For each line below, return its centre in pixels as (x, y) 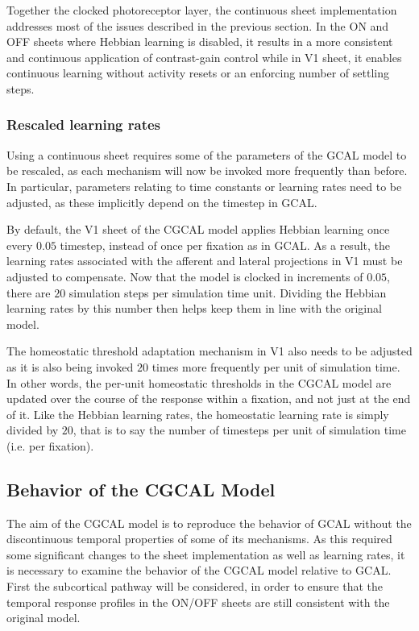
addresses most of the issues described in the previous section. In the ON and (198, 25)
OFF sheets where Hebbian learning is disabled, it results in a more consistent (200, 42)
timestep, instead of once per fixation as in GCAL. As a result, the (225, 245)
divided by (33, 430)
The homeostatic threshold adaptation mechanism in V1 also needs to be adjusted (209, 351)
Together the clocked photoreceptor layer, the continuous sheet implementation (202, 10)
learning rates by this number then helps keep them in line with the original (194, 308)
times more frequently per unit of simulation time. (276, 366)
